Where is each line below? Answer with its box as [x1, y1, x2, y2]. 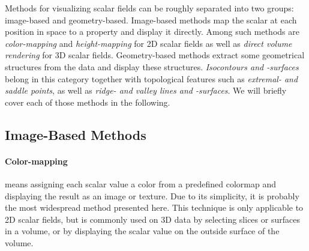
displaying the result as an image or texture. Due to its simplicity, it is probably [5, 189, 299, 202]
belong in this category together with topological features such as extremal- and [5, 72, 298, 85]
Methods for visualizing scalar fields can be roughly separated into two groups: [5, 2, 294, 14]
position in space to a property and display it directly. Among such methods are [5, 25, 299, 38]
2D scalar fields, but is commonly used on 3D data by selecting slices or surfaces [5, 213, 300, 225]
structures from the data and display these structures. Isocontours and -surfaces [5, 60, 299, 73]
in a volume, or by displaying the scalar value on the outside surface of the [5, 225, 280, 237]
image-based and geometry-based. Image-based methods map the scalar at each [5, 13, 297, 26]
